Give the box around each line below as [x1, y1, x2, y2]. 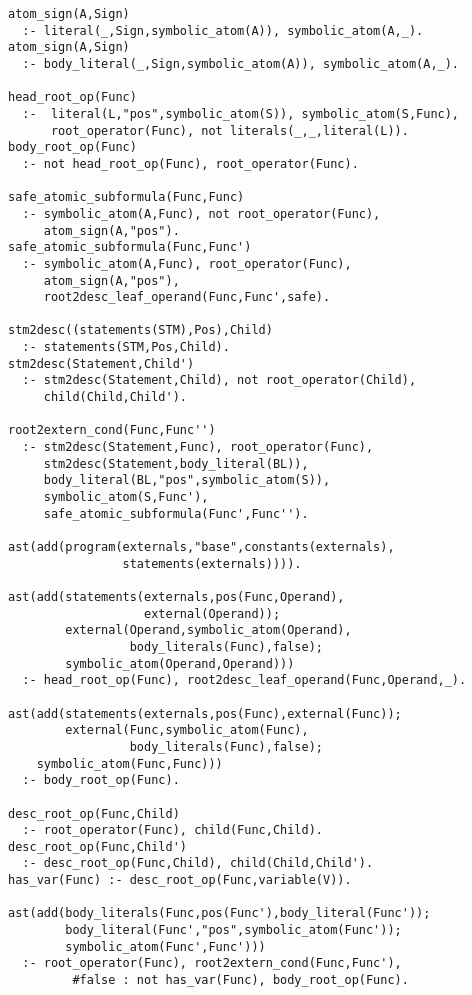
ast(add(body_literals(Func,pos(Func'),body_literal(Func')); [8, 906, 431, 921]
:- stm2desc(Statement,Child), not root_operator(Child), [22, 373, 417, 388]
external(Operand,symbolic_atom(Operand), [65, 623, 352, 638]
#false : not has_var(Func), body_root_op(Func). [72, 973, 409, 988]
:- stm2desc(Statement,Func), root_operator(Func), [22, 440, 374, 455]
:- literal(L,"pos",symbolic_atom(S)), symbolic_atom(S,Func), [22, 106, 460, 121]
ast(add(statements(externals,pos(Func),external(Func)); [8, 706, 402, 721]
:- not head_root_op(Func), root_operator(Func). [22, 156, 359, 171]
